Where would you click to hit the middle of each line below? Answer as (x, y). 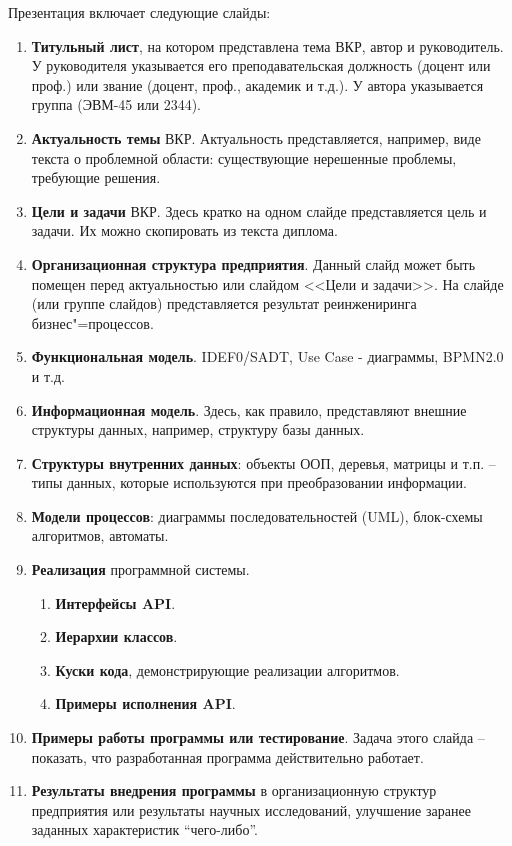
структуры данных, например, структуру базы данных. (198, 429)
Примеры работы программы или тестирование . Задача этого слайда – (258, 737)
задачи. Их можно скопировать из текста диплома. (184, 230)
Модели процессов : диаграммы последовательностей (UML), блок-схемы (257, 515)
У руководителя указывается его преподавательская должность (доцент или (261, 65)
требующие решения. (96, 177)
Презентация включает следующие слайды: (139, 12)
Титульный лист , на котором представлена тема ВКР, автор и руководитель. (267, 45)
